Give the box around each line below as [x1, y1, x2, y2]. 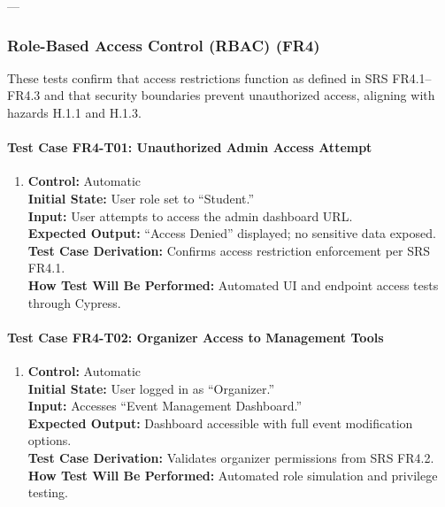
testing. [27, 483, 68, 502]
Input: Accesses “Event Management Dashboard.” [27, 396, 302, 415]
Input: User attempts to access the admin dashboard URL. [27, 206, 353, 225]
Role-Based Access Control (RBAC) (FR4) [7, 34, 320, 56]
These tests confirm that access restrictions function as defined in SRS [7, 68, 388, 87]
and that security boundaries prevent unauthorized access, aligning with [43, 86, 435, 104]
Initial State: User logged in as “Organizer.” [27, 379, 275, 397]
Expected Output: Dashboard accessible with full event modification [27, 413, 413, 432]
